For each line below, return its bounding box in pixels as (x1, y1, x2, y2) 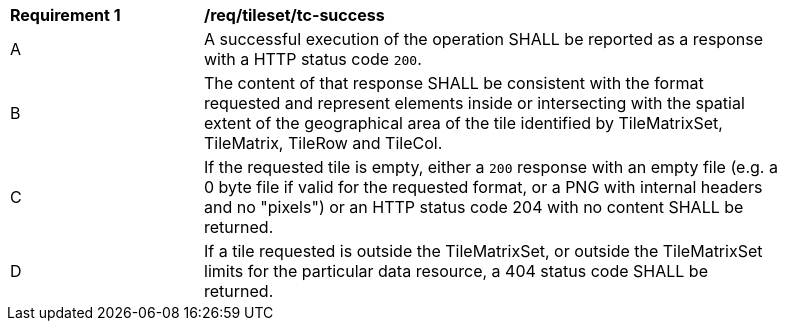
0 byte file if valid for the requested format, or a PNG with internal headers (204, 177, 763, 197)
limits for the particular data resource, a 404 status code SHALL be (204, 261, 708, 281)
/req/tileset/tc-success (204, 5, 385, 25)
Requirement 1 (10, 5, 121, 25)
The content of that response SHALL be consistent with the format (204, 73, 704, 93)
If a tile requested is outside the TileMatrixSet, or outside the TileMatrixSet (204, 241, 763, 261)
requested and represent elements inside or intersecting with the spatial (204, 93, 745, 113)
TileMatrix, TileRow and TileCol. (204, 133, 443, 153)
